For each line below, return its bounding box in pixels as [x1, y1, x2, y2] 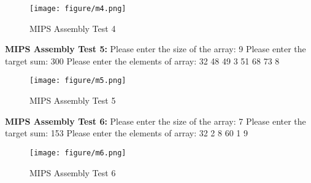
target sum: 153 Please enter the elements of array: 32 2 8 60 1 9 [5, 127, 248, 139]
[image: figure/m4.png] [29, 4, 126, 13]
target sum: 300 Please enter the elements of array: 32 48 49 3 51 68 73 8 [5, 54, 280, 67]
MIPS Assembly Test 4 [29, 21, 116, 34]
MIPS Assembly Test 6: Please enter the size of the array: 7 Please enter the [5, 114, 306, 127]
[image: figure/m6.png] [29, 148, 126, 157]
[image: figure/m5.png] [29, 76, 126, 85]
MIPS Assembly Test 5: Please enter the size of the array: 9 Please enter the [5, 42, 306, 55]
